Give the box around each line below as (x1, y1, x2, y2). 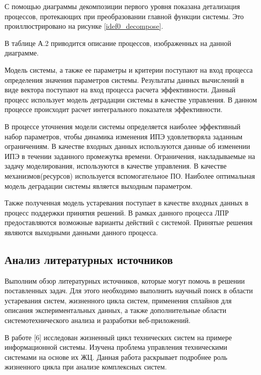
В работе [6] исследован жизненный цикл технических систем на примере (5, 332, 232, 342)
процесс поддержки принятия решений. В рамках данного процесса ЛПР (5, 207, 229, 218)
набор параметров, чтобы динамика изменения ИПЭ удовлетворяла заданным (5, 131, 243, 141)
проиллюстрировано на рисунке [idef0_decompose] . (5, 21, 164, 31)
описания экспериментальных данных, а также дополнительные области (5, 305, 227, 315)
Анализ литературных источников (5, 251, 173, 267)
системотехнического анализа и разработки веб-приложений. (5, 315, 191, 326)
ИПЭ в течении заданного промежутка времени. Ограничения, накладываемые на (5, 150, 255, 161)
